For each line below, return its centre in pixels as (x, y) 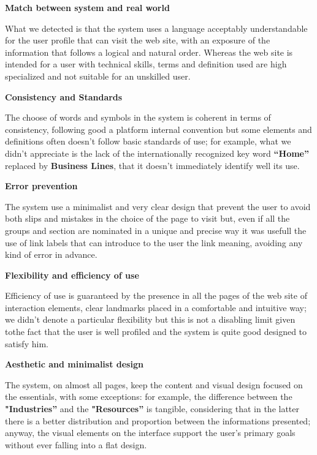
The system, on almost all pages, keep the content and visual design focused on (154, 384)
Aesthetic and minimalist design (74, 364)
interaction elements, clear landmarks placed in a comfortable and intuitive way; (156, 307)
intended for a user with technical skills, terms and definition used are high (146, 64)
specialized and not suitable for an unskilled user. (98, 76)
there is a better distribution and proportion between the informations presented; (158, 420)
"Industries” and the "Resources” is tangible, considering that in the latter (152, 409)
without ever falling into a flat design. (76, 444)
